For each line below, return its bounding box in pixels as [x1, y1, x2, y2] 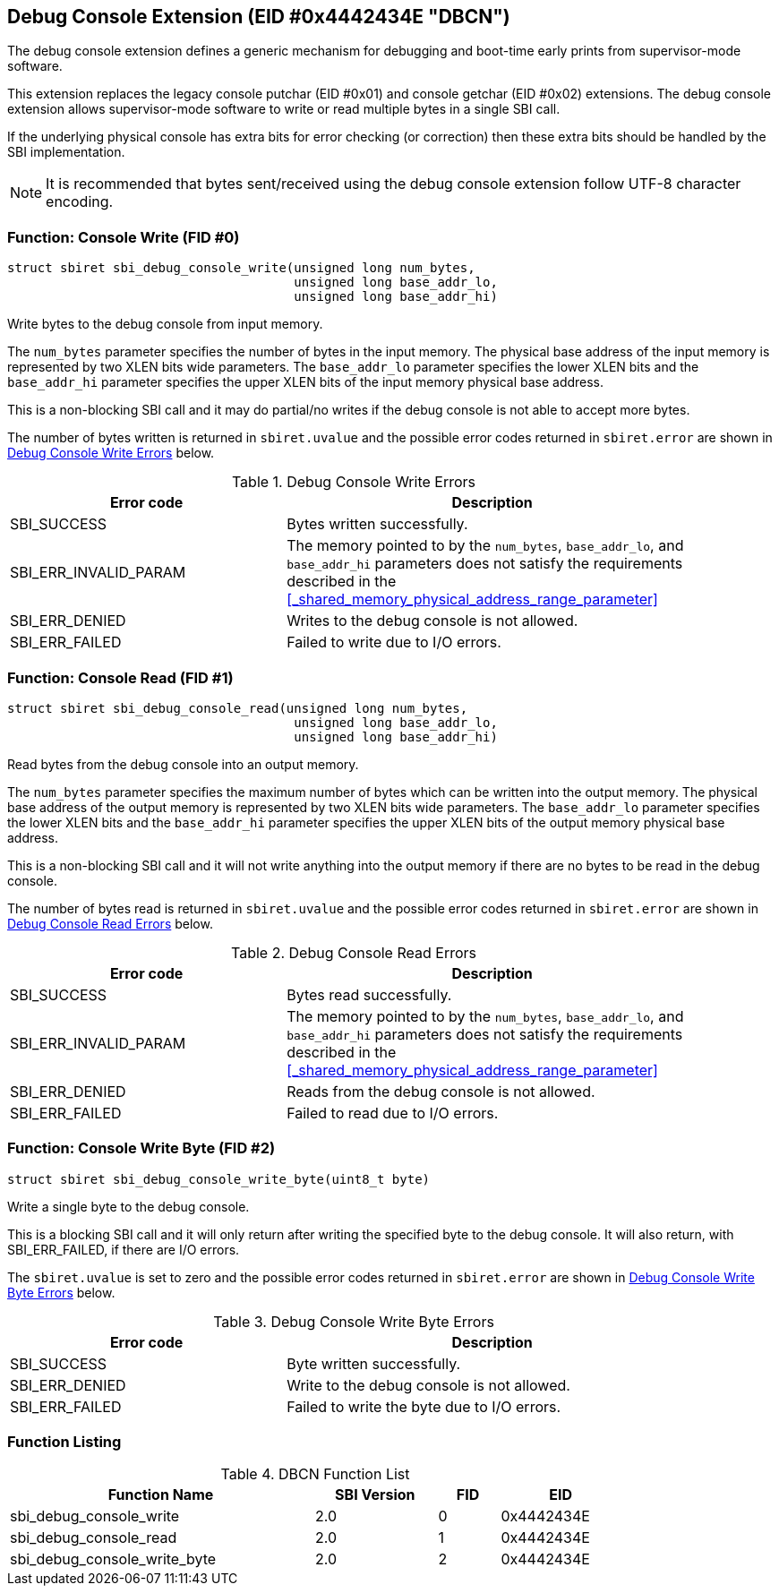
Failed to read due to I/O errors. [287, 1103, 499, 1122]
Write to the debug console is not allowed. [287, 1375, 570, 1394]
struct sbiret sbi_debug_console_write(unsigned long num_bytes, [7, 261, 475, 276]
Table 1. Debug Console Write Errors [231, 473, 476, 492]
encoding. [46, 193, 114, 211]
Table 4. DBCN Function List [220, 1465, 410, 1484]
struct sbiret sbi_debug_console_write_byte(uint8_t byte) [7, 1171, 431, 1186]
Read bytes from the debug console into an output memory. [7, 756, 359, 772]
